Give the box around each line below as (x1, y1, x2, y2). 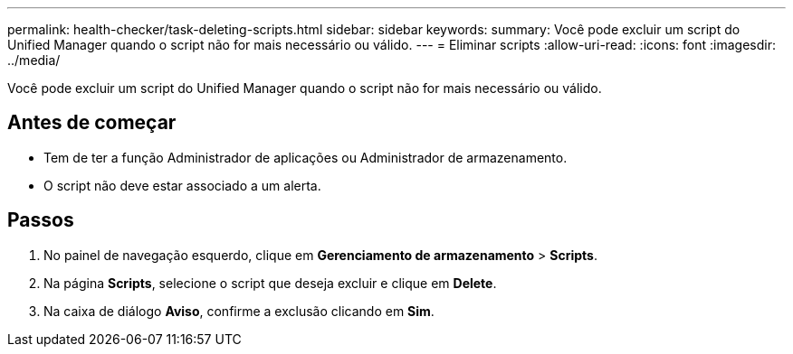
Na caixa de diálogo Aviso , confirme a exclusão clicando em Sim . (43, 303, 435, 319)
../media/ (7, 52, 61, 68)
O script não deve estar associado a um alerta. (43, 177, 321, 193)
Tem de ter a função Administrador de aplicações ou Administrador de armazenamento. (43, 149, 568, 165)
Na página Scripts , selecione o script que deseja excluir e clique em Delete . (43, 275, 497, 291)
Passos (7, 209, 74, 232)
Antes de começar (7, 111, 177, 135)
